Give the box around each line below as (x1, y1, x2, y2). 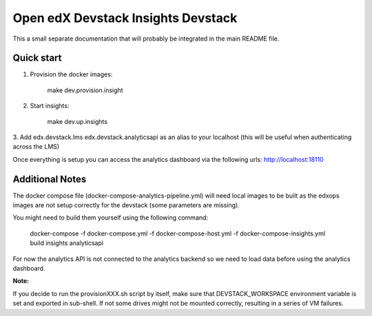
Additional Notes (12, 173, 87, 185)
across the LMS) (12, 143, 60, 151)
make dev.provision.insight (47, 86, 123, 94)
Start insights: (30, 102, 70, 110)
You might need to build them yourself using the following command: (12, 213, 209, 222)
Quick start (12, 52, 62, 64)
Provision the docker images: (30, 70, 113, 78)
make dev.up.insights (47, 117, 108, 125)
